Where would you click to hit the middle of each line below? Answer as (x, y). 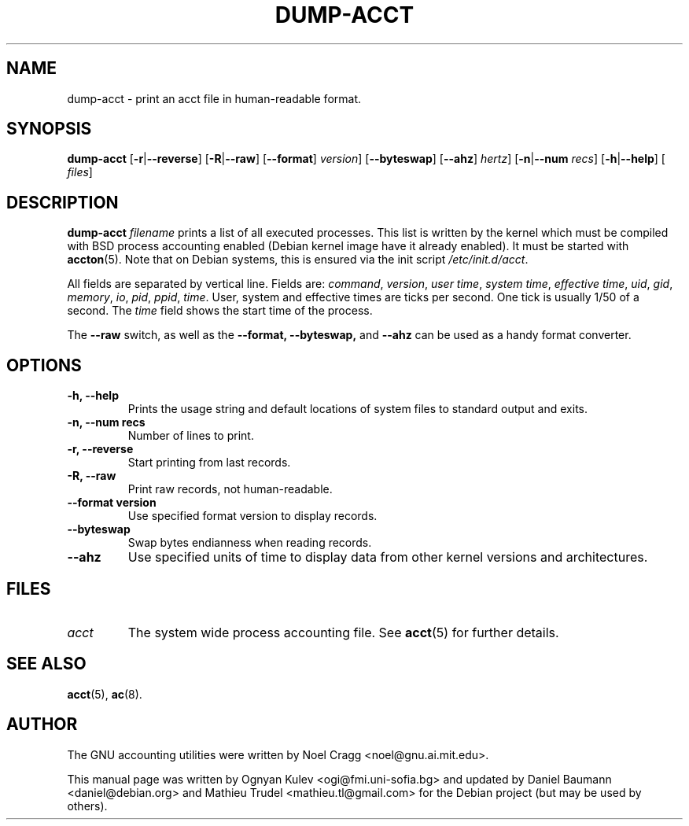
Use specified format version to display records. (252, 516)
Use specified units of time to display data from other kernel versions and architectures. (388, 557)
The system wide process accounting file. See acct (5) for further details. (343, 632)
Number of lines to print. (191, 436)
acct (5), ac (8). (105, 694)
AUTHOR (42, 725)
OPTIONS (44, 365)
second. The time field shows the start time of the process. (220, 311)
